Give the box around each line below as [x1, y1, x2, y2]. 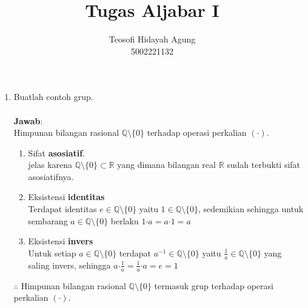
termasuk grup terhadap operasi [154, 279, 273, 292]
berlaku [110, 214, 139, 227]
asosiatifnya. [28, 170, 74, 182]
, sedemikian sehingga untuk [198, 203, 304, 215]
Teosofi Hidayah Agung [109, 33, 196, 45]
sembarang [28, 214, 68, 227]
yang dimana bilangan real [117, 158, 216, 171]
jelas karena [28, 158, 73, 171]
